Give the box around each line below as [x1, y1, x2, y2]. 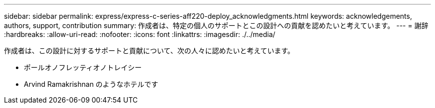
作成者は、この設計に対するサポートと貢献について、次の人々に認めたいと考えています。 [4, 46, 294, 55]
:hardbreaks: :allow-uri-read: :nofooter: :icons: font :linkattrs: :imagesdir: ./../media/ [4, 30, 276, 38]
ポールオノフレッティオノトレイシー [24, 63, 142, 72]
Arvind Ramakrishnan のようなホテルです [24, 80, 158, 88]
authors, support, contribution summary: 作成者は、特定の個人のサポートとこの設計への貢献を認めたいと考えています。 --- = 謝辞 [4, 21, 429, 30]
